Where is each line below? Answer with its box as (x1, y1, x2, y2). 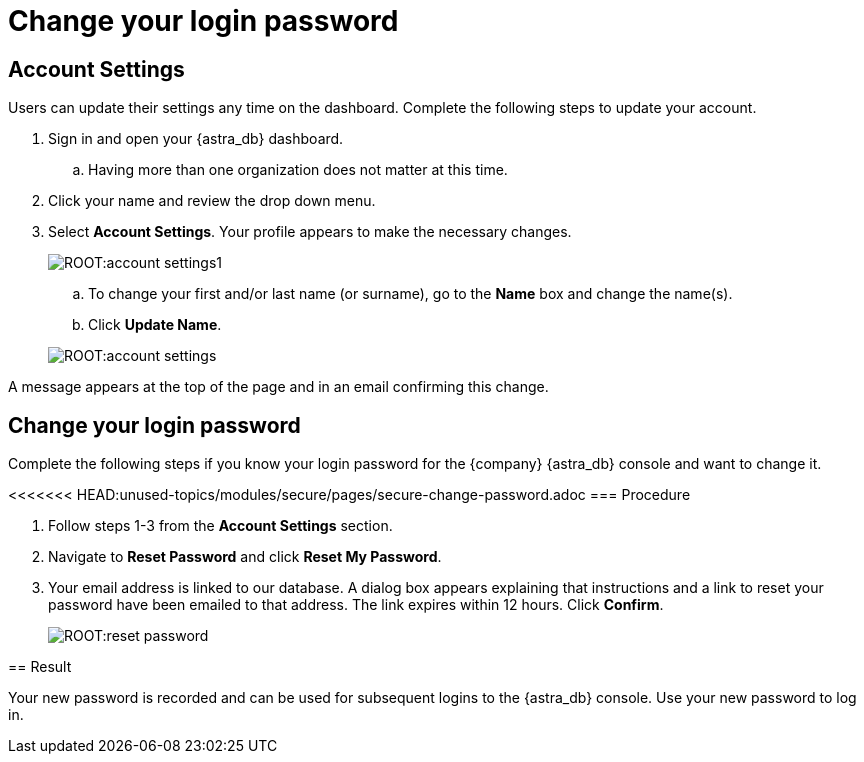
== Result (8, 658, 72, 676)
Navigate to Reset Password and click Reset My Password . (48, 548, 442, 566)
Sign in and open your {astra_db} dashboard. (48, 130, 344, 148)
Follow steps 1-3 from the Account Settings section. (48, 517, 393, 535)
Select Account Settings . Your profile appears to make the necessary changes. (48, 223, 572, 241)
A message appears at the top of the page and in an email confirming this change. (8, 378, 549, 396)
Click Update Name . (88, 316, 222, 334)
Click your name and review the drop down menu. (48, 192, 376, 210)
